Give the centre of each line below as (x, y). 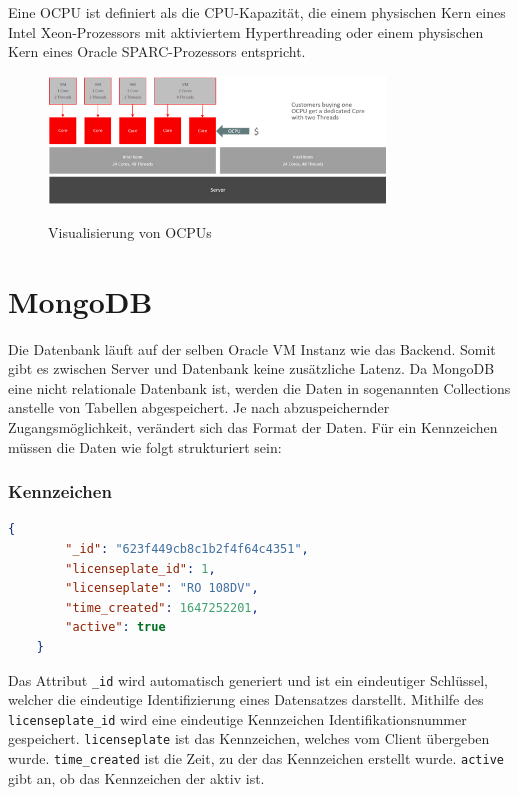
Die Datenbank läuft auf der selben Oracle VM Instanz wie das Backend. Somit (252, 348)
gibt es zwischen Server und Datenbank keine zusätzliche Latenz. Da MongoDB (251, 368)
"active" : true (115, 627)
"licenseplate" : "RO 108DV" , (162, 588)
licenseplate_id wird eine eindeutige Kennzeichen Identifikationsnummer (237, 718)
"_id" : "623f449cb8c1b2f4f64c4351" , (187, 549)
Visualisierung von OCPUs (130, 231)
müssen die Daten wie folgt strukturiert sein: (145, 446)
